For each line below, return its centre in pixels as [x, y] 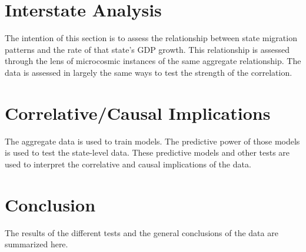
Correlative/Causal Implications [138, 112]
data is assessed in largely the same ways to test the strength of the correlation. [149, 72]
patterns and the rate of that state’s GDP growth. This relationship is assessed [147, 49]
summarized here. [36, 244]
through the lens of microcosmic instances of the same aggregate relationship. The [153, 61]
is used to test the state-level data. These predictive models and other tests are [147, 152]
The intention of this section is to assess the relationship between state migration [151, 38]
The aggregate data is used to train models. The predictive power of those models [152, 141]
